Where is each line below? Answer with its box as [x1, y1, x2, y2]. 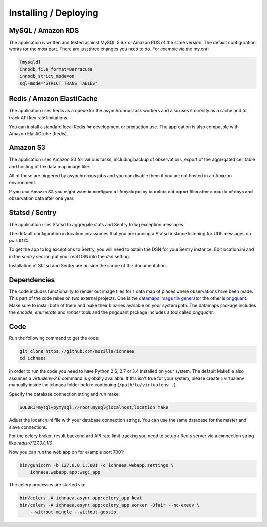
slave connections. [9, 424, 48, 430]
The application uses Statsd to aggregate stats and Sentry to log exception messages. [9, 222, 185, 228]
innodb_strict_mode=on [19, 73, 75, 79]
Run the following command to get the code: [9, 335, 100, 341]
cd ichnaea [19, 355, 46, 361]
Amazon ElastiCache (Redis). [9, 131, 68, 137]
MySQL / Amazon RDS [9, 26, 79, 35]
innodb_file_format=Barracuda [19, 66, 93, 72]
